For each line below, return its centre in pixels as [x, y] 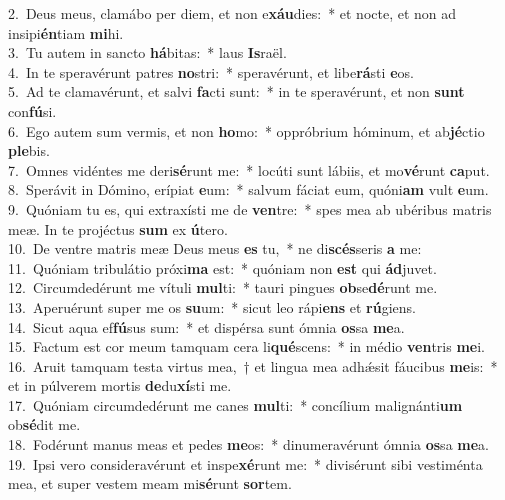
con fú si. [32, 110]
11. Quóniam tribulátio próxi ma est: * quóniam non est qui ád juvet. [222, 267]
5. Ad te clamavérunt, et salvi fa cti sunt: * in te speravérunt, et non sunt [236, 91]
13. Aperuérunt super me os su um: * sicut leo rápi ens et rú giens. [212, 306]
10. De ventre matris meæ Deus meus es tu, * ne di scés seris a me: [215, 248]
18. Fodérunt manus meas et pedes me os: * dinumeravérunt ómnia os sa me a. [248, 444]
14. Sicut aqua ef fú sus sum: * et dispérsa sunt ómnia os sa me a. [206, 326]
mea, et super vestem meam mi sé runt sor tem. [150, 483]
